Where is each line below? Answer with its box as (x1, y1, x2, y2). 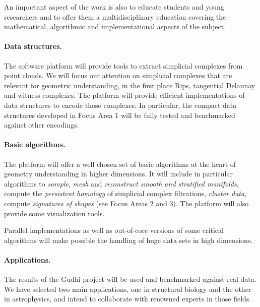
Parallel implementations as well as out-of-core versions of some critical (4, 225, 224, 235)
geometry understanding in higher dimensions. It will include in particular (4, 168, 233, 179)
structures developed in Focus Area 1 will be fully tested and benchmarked (4, 109, 235, 120)
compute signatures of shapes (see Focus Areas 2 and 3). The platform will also (4, 198, 249, 208)
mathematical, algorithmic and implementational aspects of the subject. (4, 21, 226, 32)
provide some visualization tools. (4, 208, 105, 218)
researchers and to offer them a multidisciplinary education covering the (4, 11, 226, 22)
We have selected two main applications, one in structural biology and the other (4, 283, 251, 294)
